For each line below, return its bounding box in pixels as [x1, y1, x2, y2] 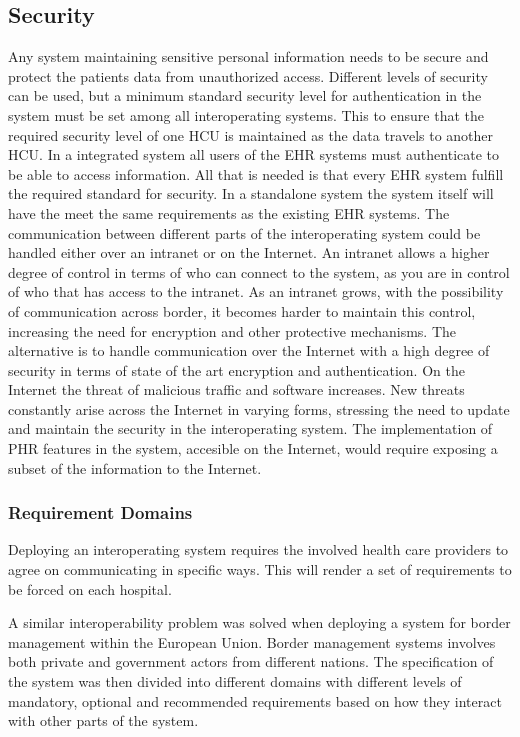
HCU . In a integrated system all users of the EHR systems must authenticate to [8, 144, 500, 165]
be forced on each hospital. [8, 578, 172, 599]
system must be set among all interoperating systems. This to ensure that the [8, 104, 484, 125]
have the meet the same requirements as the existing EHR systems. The [8, 202, 450, 223]
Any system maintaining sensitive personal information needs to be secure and [8, 46, 489, 67]
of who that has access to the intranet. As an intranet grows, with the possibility [8, 281, 504, 302]
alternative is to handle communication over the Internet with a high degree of [8, 340, 490, 361]
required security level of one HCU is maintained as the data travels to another [8, 124, 494, 145]
